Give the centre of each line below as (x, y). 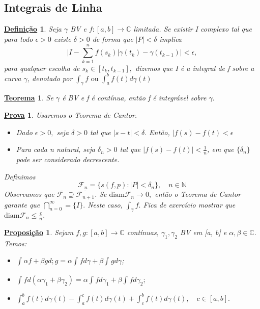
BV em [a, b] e (204, 232)
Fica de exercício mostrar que (189, 204)
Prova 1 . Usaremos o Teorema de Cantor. (71, 115)
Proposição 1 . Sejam (39, 232)
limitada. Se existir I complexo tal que (193, 29)
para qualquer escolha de (42, 68)
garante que (22, 204)
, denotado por (50, 78)
